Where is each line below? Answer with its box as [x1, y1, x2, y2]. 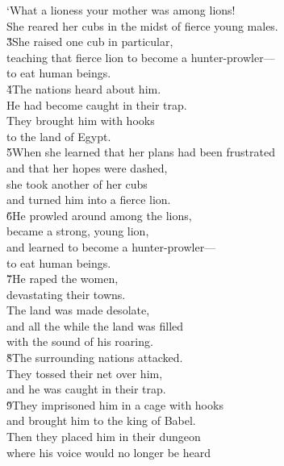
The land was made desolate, [6, 302, 150, 318]
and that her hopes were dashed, [6, 159, 168, 176]
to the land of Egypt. [6, 127, 111, 144]
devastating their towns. [6, 285, 126, 302]
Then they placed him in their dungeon [6, 428, 201, 445]
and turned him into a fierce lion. [6, 191, 171, 208]
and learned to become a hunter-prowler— [6, 238, 216, 255]
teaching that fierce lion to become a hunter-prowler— [6, 48, 275, 65]
